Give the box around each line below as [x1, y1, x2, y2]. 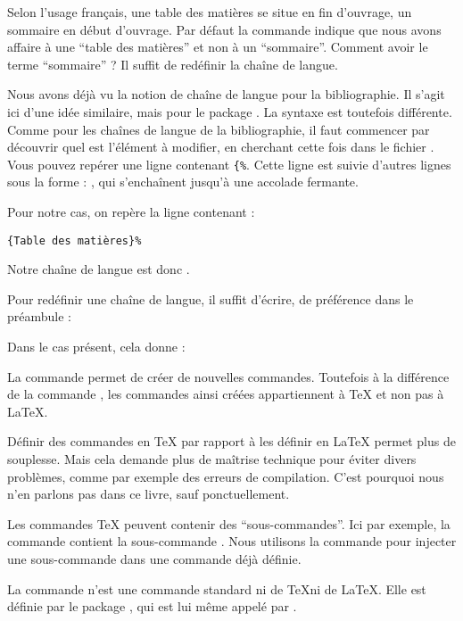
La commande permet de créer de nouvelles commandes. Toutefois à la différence [7, 367, 450, 385]
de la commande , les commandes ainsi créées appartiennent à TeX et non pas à [7, 385, 444, 403]
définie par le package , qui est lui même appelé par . [7, 597, 297, 616]
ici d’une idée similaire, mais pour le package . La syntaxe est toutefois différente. [7, 102, 452, 120]
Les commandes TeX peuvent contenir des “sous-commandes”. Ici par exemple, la [7, 514, 451, 533]
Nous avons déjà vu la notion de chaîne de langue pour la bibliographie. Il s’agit [7, 85, 445, 103]
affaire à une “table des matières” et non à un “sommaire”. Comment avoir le [7, 37, 428, 56]
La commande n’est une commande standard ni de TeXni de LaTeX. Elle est [7, 579, 426, 598]
